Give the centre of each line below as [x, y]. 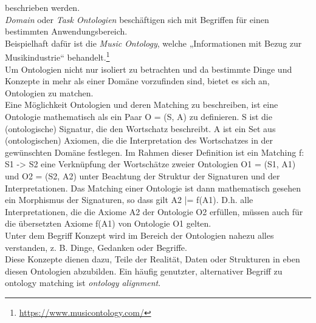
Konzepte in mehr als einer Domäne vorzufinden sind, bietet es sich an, [137, 81]
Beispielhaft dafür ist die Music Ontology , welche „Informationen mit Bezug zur [153, 43]
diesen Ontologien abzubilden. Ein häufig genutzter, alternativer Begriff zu [144, 271]
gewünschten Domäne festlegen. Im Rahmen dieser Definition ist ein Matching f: [155, 152]
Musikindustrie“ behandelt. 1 [57, 56]
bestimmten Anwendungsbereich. [66, 31]
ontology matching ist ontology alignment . [83, 283]
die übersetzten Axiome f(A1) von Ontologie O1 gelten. [108, 223]
